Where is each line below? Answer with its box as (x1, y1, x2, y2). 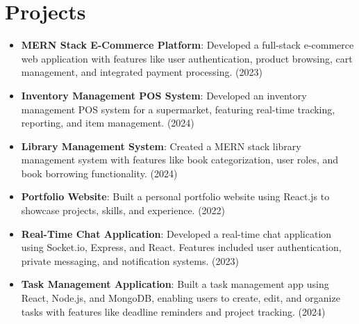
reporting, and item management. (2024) (21, 115, 194, 130)
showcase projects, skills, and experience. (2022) (21, 203, 226, 218)
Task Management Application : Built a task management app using (21, 277, 329, 291)
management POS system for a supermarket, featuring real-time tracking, (21, 102, 335, 116)
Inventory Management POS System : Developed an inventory (21, 88, 307, 102)
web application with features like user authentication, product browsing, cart (21, 51, 353, 65)
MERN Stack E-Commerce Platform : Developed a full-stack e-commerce (21, 38, 354, 52)
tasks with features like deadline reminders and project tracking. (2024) (21, 304, 326, 318)
